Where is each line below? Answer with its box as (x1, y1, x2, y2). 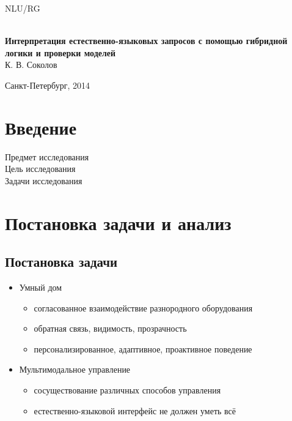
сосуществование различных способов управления (34, 384, 221, 397)
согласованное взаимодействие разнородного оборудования (34, 301, 253, 314)
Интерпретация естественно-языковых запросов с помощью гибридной (5, 34, 288, 47)
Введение (5, 114, 77, 140)
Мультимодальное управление (19, 363, 131, 376)
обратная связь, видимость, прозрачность (34, 322, 187, 335)
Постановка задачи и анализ (5, 210, 232, 235)
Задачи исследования (5, 174, 82, 187)
